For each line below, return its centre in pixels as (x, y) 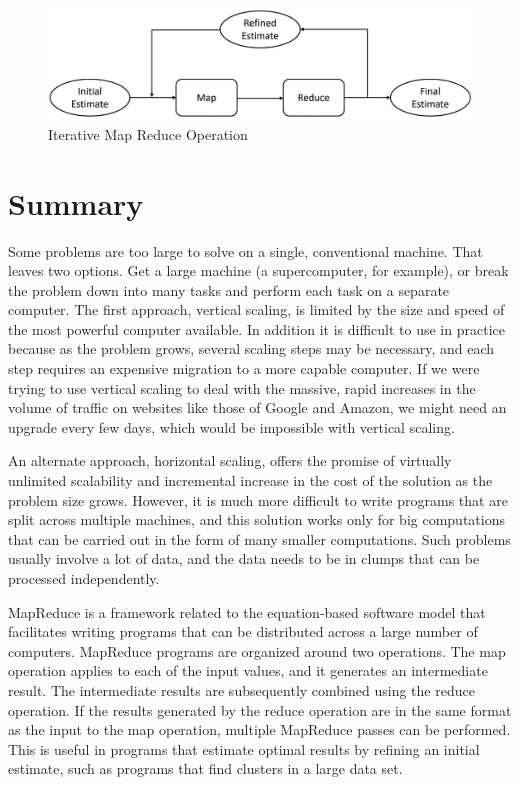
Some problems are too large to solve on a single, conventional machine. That (245, 250)
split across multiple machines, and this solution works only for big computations (256, 519)
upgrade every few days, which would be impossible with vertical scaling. (231, 426)
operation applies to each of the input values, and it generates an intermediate (248, 670)
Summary (76, 202)
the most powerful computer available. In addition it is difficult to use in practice (256, 328)
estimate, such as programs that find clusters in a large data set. (205, 768)
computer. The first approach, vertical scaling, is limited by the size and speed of (256, 309)
